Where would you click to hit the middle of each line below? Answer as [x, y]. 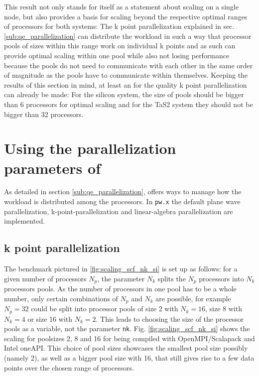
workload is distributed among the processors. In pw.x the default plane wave [122, 201]
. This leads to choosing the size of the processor [170, 318]
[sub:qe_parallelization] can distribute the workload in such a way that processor [128, 36]
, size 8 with [223, 309]
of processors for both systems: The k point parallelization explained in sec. [119, 26]
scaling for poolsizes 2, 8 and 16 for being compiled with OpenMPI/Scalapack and [129, 338]
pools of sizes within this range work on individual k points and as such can [120, 46]
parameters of [52, 168]
